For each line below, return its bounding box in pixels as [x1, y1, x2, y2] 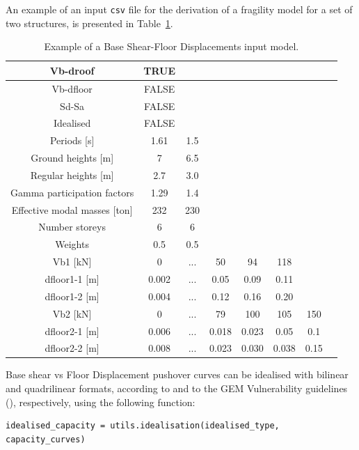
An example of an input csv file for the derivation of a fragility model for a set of [6, 2, 353, 16]
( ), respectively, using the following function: [6, 394, 196, 409]
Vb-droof [49, 63, 95, 77]
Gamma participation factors [10, 185, 134, 199]
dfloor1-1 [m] [45, 271, 99, 286]
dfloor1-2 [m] [45, 288, 99, 303]
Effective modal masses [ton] [11, 202, 133, 217]
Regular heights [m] [30, 167, 114, 182]
